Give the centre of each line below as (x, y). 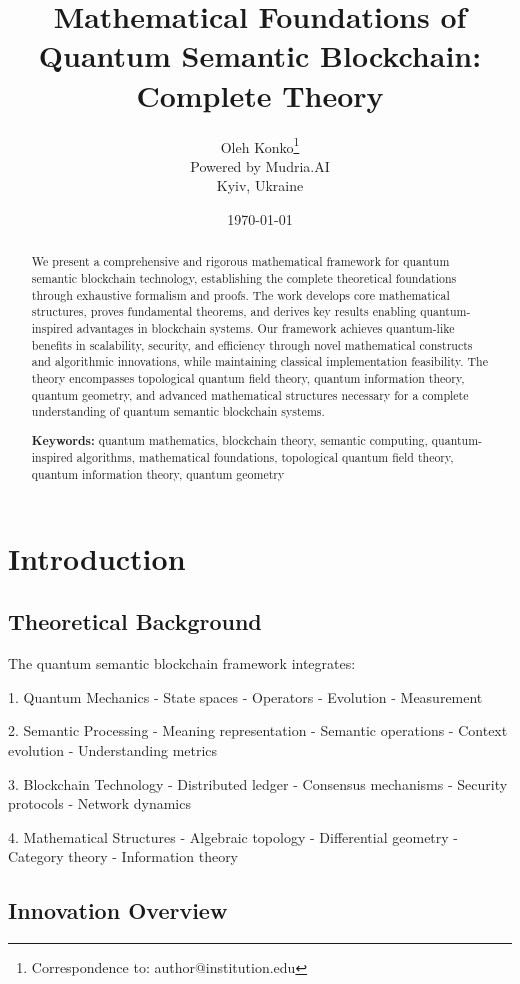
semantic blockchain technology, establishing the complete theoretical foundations (244, 277)
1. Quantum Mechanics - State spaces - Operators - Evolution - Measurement (245, 696)
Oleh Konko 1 (260, 145)
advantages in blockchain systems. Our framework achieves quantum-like (265, 327)
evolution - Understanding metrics (113, 749)
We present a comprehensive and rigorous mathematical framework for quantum (240, 261)
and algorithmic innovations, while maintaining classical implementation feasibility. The (259, 361)
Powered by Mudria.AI (260, 165)
